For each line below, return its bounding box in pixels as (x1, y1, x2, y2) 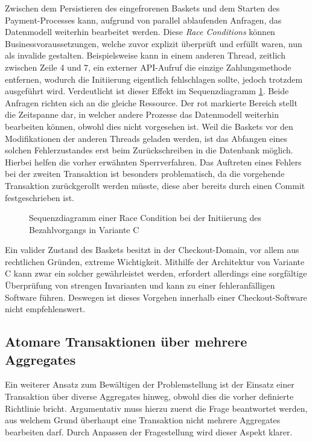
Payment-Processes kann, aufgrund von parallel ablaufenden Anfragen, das (5, 13, 282, 26)
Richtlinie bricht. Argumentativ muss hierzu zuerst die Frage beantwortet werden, (5, 402, 308, 414)
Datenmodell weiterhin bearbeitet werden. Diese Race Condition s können (5, 25, 275, 38)
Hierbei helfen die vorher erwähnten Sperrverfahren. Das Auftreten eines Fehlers (5, 155, 302, 168)
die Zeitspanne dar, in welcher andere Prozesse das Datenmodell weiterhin (5, 108, 279, 121)
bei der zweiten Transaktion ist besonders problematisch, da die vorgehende (5, 167, 285, 180)
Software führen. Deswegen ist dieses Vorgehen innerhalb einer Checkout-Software (5, 290, 307, 303)
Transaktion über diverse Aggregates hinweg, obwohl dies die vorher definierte (5, 390, 294, 403)
